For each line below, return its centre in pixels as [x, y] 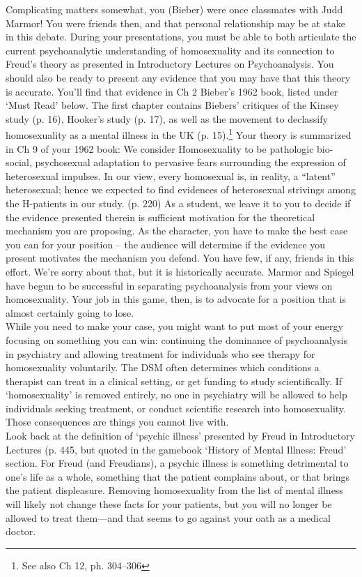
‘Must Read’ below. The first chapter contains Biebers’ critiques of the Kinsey [172, 105]
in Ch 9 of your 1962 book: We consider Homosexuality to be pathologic [160, 148]
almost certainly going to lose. [70, 312]
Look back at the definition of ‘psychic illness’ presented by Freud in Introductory [180, 436]
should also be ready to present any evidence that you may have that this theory [178, 77]
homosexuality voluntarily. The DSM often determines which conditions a [163, 367]
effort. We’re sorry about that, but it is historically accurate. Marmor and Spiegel [180, 271]
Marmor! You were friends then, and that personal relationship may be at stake [175, 23]
